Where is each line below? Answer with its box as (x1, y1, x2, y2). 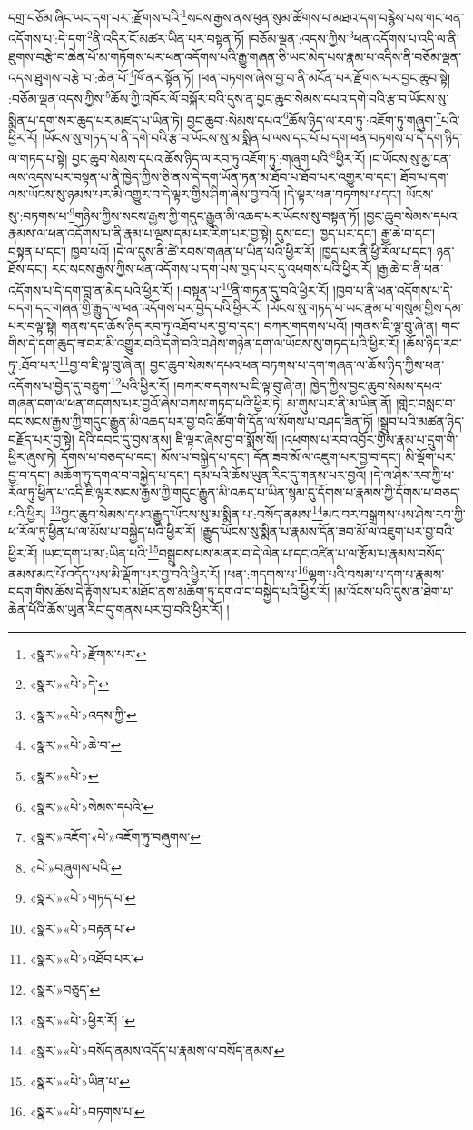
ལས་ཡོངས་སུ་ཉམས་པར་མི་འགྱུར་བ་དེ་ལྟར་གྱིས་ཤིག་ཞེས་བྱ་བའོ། (8, 185, 281, 204)
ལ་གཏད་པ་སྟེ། (8, 149, 68, 168)
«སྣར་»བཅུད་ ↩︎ (29, 980, 101, 999)
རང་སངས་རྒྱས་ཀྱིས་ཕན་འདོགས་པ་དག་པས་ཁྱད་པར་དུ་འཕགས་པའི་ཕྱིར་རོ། (51, 259, 372, 278)
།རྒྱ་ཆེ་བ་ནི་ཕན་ (376, 259, 444, 278)
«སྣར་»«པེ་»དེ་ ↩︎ (29, 675, 109, 694)
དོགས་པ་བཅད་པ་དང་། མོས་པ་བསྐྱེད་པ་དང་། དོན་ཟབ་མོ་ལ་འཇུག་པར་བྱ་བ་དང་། (61, 447, 401, 466)
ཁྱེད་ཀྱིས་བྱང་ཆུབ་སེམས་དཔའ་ (310, 375, 443, 395)
